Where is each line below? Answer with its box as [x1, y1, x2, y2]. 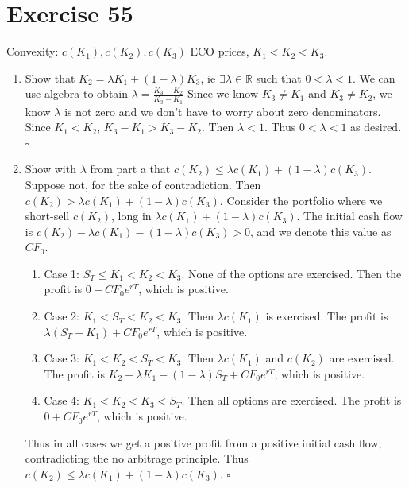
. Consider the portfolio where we [219, 192, 383, 208]
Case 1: [44, 265, 79, 281]
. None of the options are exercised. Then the [181, 265, 402, 281]
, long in [110, 207, 152, 224]
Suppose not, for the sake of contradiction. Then [25, 176, 261, 192]
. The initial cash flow [296, 207, 403, 224]
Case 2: [44, 308, 79, 324]
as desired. [350, 118, 402, 135]
